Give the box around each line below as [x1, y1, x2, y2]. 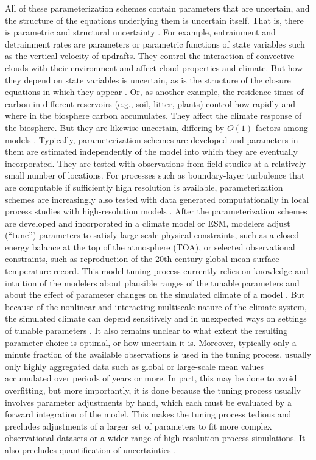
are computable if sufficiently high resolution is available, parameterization [5, 180, 283, 193]
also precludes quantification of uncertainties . [5, 443, 177, 456]
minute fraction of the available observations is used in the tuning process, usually [5, 348, 312, 361]
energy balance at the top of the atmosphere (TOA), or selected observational [5, 240, 295, 253]
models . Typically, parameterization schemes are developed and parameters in [5, 133, 298, 146]
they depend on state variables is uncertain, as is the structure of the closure [5, 73, 291, 86]
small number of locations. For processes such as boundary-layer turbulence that [5, 169, 305, 182]
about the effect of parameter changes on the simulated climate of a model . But [5, 288, 305, 301]
